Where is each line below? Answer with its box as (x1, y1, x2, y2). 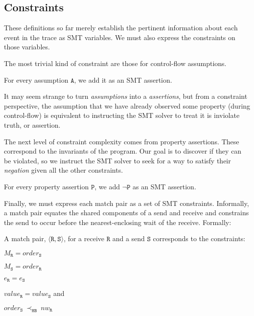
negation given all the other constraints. (4, 165, 123, 175)
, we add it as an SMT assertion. (74, 74, 172, 85)
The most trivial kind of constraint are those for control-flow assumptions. (4, 58, 227, 68)
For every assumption (4, 74, 69, 85)
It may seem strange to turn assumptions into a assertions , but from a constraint (4, 91, 248, 101)
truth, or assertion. (4, 119, 61, 130)
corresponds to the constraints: (153, 233, 246, 244)
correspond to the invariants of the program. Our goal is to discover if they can (4, 146, 242, 156)
